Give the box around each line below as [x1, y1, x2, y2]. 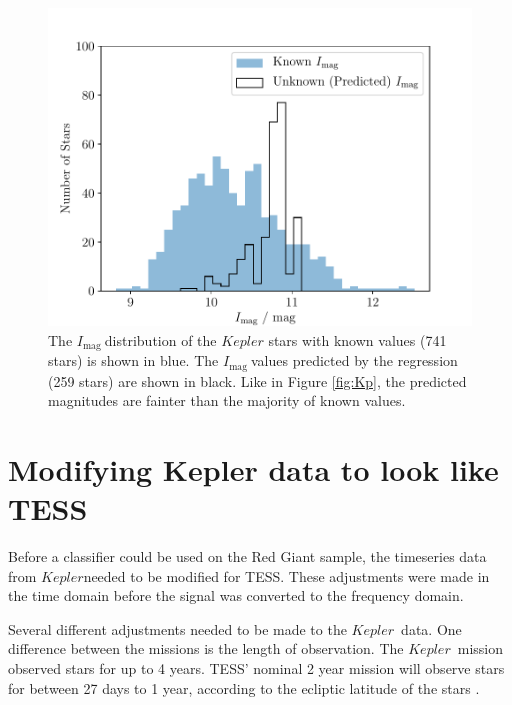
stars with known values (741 [268, 329, 447, 350]
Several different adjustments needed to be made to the [8, 618, 347, 639]
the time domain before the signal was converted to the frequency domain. [8, 585, 464, 606]
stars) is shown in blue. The [48, 350, 219, 371]
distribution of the [104, 329, 217, 350]
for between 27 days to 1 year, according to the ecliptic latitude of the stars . [8, 677, 480, 698]
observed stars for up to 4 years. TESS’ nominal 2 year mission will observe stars [8, 657, 505, 678]
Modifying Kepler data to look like [8, 448, 499, 489]
